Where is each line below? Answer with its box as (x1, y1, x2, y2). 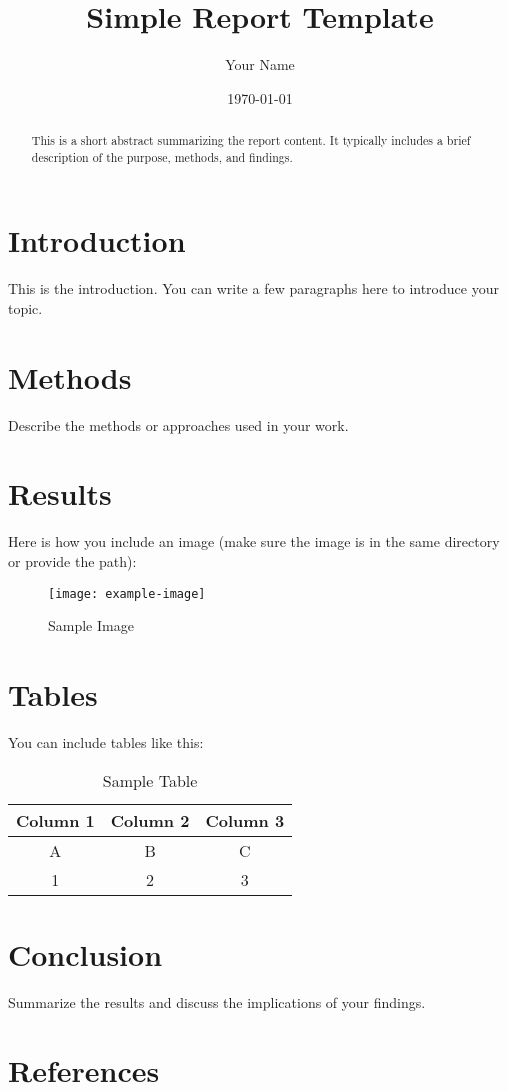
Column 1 (16, 808, 95, 832)
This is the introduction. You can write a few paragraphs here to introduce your (8, 278, 499, 299)
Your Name (225, 54, 295, 75)
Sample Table (102, 768, 198, 792)
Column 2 (110, 808, 190, 832)
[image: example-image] (48, 586, 206, 601)
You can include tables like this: (8, 731, 204, 752)
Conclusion (8, 933, 163, 974)
